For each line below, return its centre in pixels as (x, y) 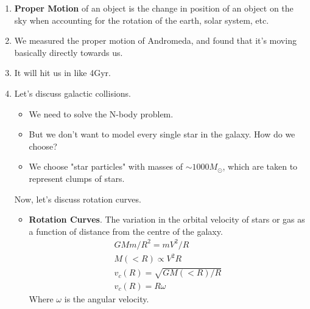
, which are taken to (260, 166)
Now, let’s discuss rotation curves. (78, 199)
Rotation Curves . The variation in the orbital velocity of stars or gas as (167, 219)
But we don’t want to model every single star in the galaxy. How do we (162, 134)
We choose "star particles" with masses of (106, 166)
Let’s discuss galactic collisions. (72, 93)
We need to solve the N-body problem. (101, 113)
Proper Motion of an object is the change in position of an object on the (154, 8)
